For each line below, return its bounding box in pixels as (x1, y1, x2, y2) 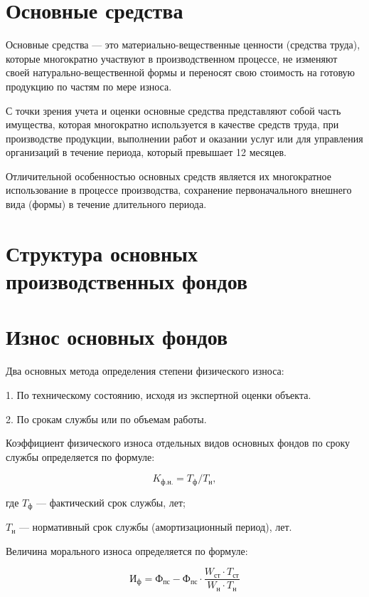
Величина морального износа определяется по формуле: (6, 543, 248, 558)
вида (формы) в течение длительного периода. (6, 197, 207, 212)
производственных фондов (6, 266, 248, 296)
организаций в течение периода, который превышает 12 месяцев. (6, 145, 287, 160)
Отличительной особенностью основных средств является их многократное (6, 168, 331, 183)
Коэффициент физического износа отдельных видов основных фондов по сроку (6, 435, 351, 450)
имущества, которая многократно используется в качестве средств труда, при (6, 117, 339, 132)
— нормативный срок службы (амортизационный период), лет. (18, 519, 292, 534)
